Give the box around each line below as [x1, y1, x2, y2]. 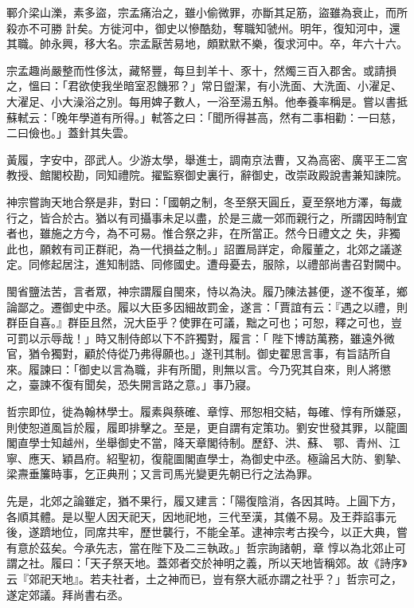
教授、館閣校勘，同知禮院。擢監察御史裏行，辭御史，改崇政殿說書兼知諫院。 [6, 167, 408, 183]
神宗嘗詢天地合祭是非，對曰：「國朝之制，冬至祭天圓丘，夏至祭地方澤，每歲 [6, 193, 402, 210]
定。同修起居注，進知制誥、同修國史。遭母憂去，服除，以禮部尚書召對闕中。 [6, 256, 408, 273]
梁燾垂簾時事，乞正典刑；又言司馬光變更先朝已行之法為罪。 [6, 465, 318, 482]
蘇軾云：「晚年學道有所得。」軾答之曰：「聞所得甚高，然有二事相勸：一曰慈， [6, 108, 402, 125]
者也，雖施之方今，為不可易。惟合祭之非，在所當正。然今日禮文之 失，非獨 [6, 225, 400, 241]
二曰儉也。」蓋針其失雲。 [6, 124, 135, 141]
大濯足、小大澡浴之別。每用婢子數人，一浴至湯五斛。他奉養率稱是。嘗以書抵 [6, 92, 408, 109]
